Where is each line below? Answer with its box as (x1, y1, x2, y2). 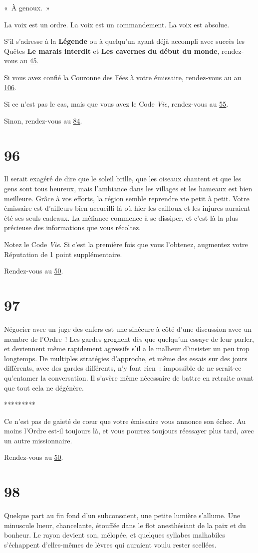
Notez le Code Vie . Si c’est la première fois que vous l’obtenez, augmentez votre (4, 239, 248, 250)
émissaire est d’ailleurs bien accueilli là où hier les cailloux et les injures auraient (4, 203, 251, 213)
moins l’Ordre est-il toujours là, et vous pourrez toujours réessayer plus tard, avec (4, 425, 254, 436)
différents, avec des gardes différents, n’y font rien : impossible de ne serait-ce (4, 363, 242, 373)
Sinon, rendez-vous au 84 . (4, 115, 82, 126)
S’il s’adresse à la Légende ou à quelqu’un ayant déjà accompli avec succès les (4, 36, 245, 46)
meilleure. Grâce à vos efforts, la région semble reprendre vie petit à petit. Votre (4, 193, 250, 203)
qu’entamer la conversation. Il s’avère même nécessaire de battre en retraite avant (4, 372, 254, 383)
